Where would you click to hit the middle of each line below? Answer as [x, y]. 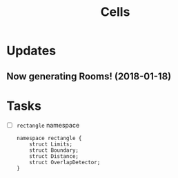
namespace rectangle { [49, 138]
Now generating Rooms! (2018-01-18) [89, 76]
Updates [31, 51]
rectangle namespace [48, 125]
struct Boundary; [54, 150]
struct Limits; [51, 144]
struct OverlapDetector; [65, 162]
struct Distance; [54, 156]
